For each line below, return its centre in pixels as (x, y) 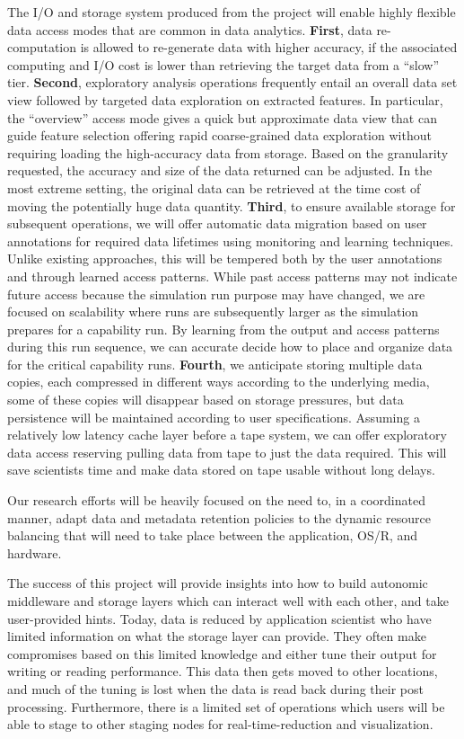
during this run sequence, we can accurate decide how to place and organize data (230, 347)
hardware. (35, 552)
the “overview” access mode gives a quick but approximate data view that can (222, 117)
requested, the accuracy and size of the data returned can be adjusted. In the (220, 170)
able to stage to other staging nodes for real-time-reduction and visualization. (220, 724)
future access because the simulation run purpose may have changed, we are (216, 294)
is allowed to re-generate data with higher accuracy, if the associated (269, 47)
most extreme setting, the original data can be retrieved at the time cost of (214, 187)
